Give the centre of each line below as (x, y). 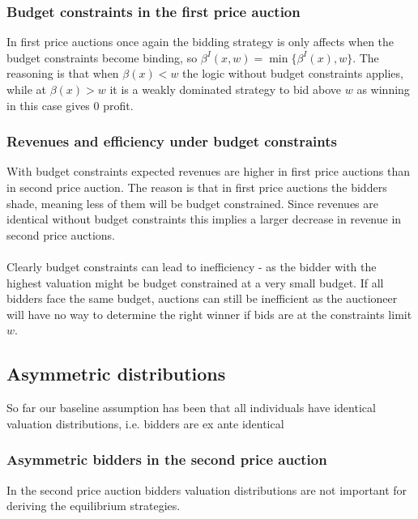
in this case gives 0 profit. (70, 105)
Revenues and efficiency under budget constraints (172, 141)
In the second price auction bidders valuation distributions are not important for (207, 489)
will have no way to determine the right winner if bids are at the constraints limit (209, 314)
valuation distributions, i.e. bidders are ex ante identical (145, 423)
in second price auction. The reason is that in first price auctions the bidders (197, 187)
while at (26, 89)
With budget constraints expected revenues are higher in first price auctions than (209, 171)
